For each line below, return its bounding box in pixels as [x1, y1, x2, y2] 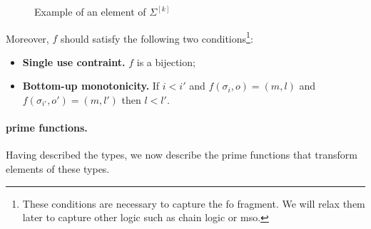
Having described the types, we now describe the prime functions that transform [6, 147, 357, 162]
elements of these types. [6, 161, 110, 176]
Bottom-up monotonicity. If [22, 78, 160, 93]
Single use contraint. [22, 54, 126, 69]
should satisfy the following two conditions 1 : [60, 28, 253, 46]
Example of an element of [34, 4, 146, 18]
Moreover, [6, 31, 49, 46]
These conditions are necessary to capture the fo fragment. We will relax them [22, 196, 365, 211]
